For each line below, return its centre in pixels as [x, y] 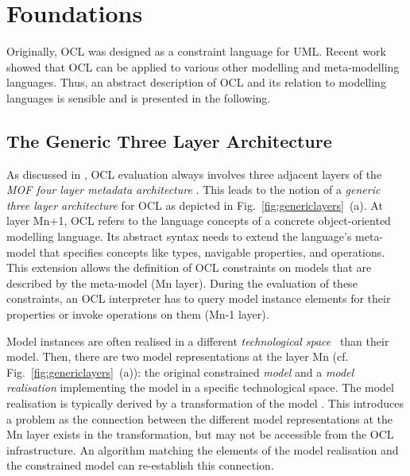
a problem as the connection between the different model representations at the [200, 418]
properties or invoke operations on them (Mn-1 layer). [138, 314]
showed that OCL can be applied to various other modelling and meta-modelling [203, 66]
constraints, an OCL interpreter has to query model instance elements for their [199, 298]
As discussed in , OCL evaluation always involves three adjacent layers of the [194, 174]
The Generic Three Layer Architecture [169, 140]
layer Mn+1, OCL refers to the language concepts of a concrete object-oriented [199, 221]
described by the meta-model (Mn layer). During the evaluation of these [182, 283]
